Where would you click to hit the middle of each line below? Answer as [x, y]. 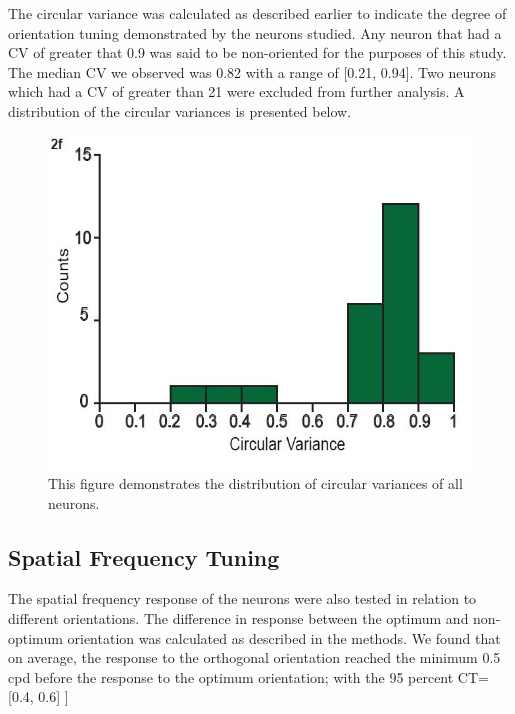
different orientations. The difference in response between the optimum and [238, 618]
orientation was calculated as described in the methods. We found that [284, 637]
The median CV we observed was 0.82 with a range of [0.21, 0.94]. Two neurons [252, 71]
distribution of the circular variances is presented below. [180, 110]
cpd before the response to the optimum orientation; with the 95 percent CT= [248, 676]
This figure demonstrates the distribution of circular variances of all [255, 483]
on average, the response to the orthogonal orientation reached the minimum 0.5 [254, 657]
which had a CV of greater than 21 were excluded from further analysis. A [236, 91]
